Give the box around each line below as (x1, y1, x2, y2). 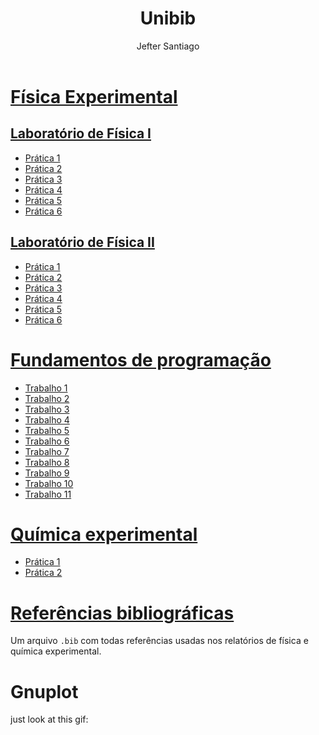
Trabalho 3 (24, 403, 70, 415)
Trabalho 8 (24, 456, 70, 468)
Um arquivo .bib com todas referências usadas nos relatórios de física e (10, 635, 309, 647)
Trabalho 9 (24, 467, 70, 479)
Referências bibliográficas (10, 602, 235, 624)
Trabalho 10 (24, 477, 74, 489)
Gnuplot (10, 680, 79, 703)
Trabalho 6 (24, 435, 70, 447)
